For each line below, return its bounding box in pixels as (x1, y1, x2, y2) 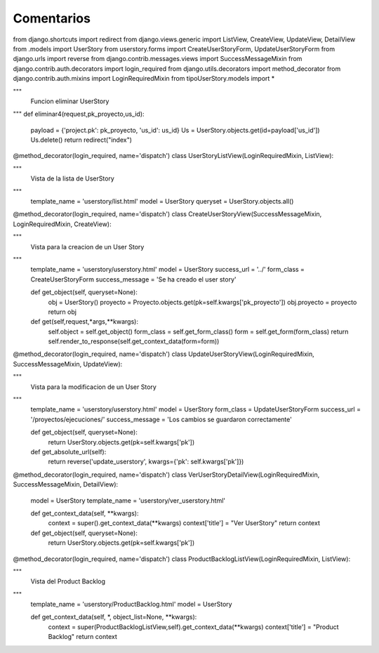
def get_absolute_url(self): (30, 448, 107, 456)
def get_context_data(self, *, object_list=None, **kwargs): (30, 613, 197, 621)
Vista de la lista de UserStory (30, 174, 115, 183)
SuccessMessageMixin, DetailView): (13, 480, 119, 489)
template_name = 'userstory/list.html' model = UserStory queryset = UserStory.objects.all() (30, 197, 294, 206)
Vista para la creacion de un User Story (30, 242, 145, 251)
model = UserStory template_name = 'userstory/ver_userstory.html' (30, 496, 226, 505)
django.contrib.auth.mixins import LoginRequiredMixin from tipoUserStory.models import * (13, 74, 275, 83)
